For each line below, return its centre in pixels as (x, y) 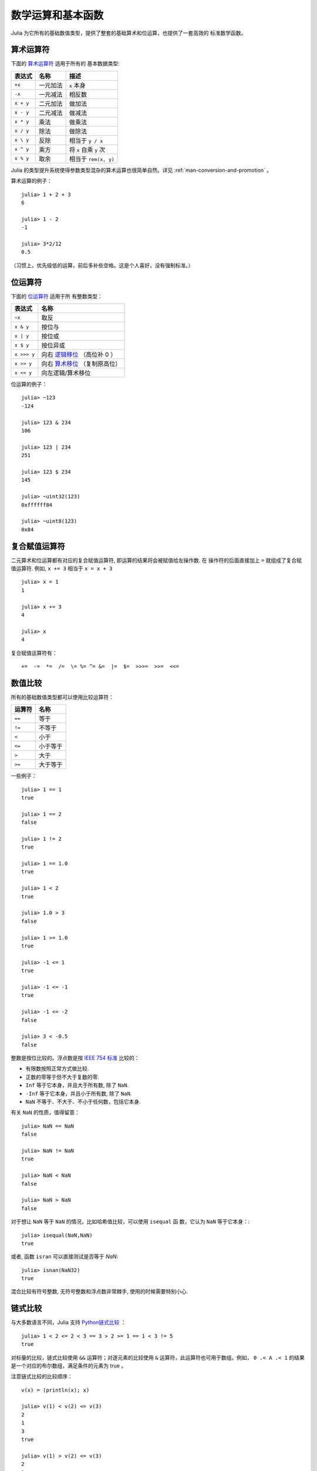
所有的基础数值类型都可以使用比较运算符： (62, 697)
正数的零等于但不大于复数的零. (63, 1077)
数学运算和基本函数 (57, 15)
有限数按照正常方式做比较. (57, 1069)
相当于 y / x (86, 140)
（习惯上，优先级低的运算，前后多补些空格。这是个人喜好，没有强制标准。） (102, 265)
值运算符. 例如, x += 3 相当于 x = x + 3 (62, 568)
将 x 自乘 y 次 (87, 149)
